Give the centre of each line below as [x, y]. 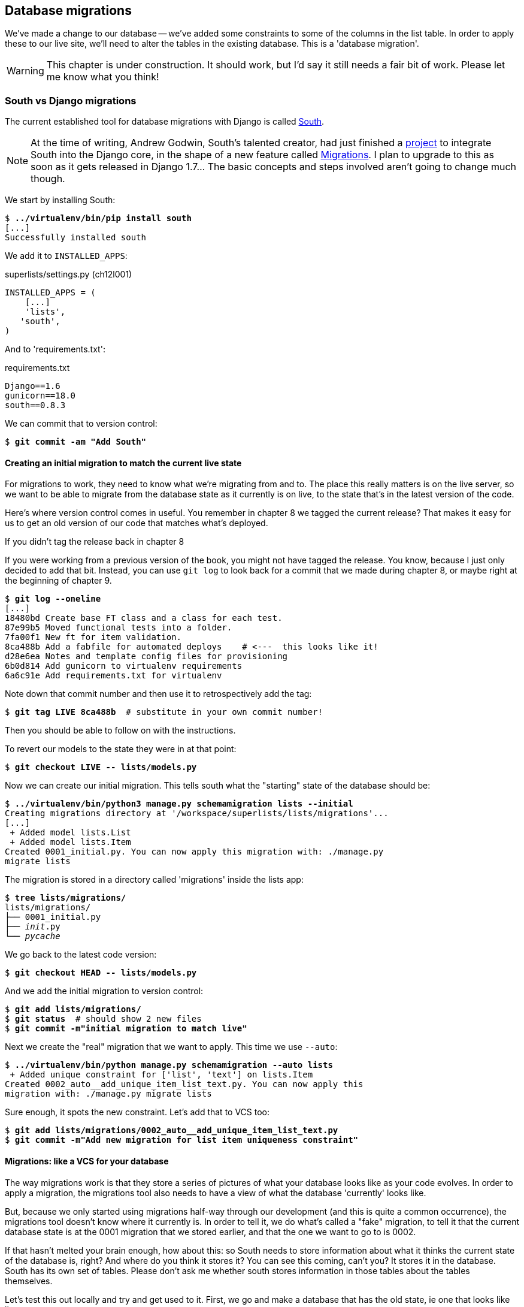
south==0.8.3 [35, 405]
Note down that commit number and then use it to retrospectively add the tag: [158, 694]
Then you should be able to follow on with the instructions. [120, 731]
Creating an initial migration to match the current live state [123, 463]
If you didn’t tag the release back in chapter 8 [95, 542]
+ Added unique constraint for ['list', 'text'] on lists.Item [161, 1075]
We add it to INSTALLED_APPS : [66, 256]
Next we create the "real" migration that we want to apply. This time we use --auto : [171, 1047]
